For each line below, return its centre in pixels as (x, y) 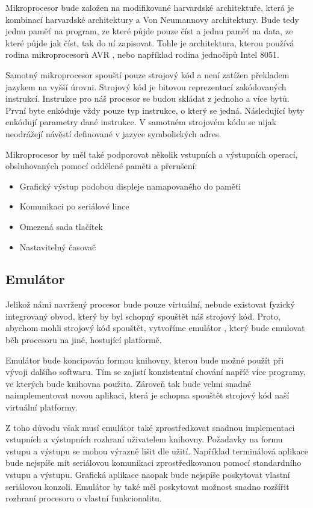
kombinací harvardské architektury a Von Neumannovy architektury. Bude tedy (152, 19)
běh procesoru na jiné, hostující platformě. (84, 340)
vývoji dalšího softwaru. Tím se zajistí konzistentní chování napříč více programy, (156, 372)
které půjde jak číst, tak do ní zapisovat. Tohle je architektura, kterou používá (150, 42)
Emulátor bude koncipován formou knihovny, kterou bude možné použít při (145, 360)
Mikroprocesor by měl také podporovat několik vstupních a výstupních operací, (152, 154)
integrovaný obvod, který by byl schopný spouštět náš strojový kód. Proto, (143, 316)
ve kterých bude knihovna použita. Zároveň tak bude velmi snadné (129, 383)
